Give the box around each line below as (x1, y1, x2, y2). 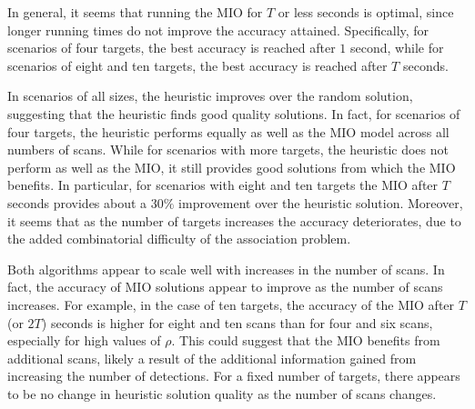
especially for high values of (7, 331, 161, 350)
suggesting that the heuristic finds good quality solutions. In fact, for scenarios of (7, 104, 460, 123)
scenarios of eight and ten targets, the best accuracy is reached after (7, 55, 388, 75)
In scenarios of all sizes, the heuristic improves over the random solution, (7, 86, 413, 105)
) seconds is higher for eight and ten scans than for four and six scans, (41, 313, 433, 332)
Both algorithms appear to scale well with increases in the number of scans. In (7, 259, 445, 278)
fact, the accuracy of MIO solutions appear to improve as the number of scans (7, 277, 443, 296)
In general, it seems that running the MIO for (7, 3, 263, 21)
